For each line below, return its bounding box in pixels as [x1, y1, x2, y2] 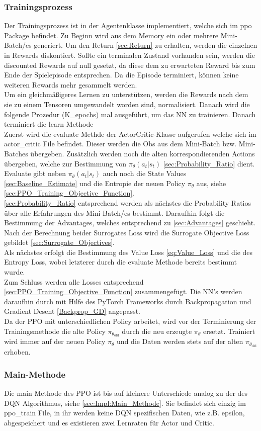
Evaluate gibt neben [4, 168, 66, 179]
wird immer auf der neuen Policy [4, 336, 106, 347]
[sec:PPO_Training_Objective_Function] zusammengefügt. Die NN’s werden [4, 286, 242, 297]
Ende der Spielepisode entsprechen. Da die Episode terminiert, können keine [4, 69, 239, 80]
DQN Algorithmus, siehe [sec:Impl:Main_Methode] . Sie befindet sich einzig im [4, 397, 246, 408]
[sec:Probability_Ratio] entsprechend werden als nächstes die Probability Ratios [4, 197, 251, 208]
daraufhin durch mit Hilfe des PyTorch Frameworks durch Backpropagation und [4, 296, 251, 306]
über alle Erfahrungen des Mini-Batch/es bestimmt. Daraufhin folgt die [4, 207, 225, 218]
